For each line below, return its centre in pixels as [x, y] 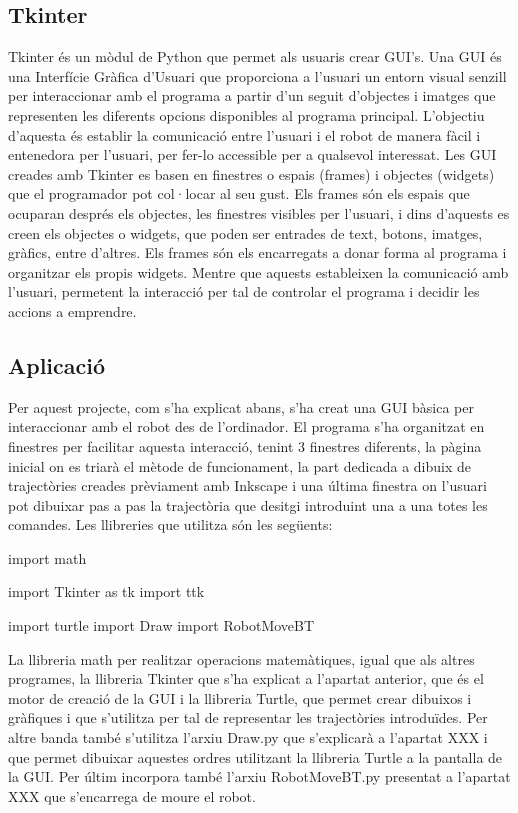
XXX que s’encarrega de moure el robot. [132, 795]
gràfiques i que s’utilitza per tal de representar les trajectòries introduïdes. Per [248, 717]
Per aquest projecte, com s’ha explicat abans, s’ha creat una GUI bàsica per [241, 406]
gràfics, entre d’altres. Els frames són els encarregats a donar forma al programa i [257, 252]
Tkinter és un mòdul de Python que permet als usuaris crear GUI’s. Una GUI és [255, 56]
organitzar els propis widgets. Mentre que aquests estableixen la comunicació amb [258, 271]
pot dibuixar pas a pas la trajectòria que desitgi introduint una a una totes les [248, 504]
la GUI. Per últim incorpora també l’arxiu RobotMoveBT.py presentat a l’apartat [259, 776]
